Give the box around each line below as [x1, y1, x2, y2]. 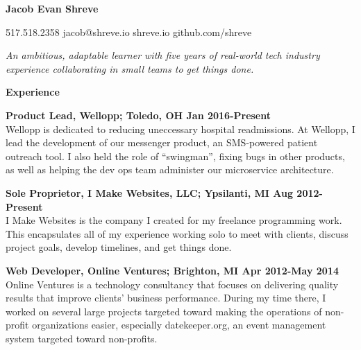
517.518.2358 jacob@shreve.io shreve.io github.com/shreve [6, 24, 252, 39]
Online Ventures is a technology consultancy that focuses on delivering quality [6, 277, 339, 291]
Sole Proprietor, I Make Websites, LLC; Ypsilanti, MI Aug [6, 185, 293, 200]
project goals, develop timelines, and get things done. [6, 240, 232, 254]
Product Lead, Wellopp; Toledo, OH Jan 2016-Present [6, 107, 271, 122]
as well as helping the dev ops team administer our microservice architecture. [6, 162, 334, 177]
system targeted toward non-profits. [6, 331, 158, 345]
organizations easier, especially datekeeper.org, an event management [32, 317, 326, 332]
